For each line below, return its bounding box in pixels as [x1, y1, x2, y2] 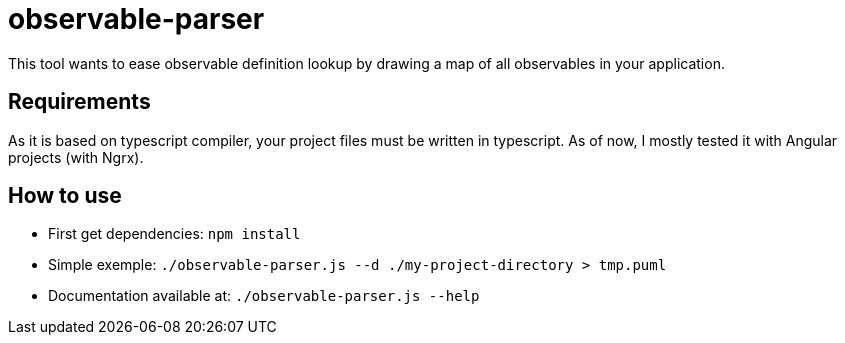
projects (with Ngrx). [8, 148, 144, 166]
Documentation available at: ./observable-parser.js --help [48, 287, 480, 305]
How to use [8, 183, 122, 209]
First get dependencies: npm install [48, 225, 301, 243]
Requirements [8, 89, 151, 115]
